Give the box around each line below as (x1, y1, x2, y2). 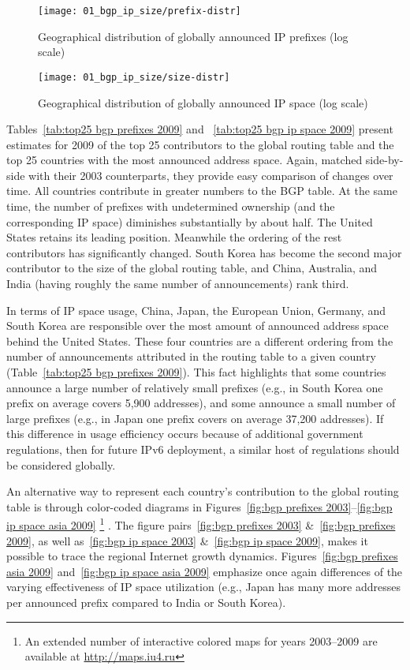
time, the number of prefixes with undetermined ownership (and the (6, 198, 335, 215)
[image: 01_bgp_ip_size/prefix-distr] (38, 6, 241, 17)
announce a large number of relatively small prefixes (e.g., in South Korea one (6, 379, 383, 395)
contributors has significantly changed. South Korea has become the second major (6, 244, 402, 260)
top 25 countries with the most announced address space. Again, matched (6, 152, 363, 168)
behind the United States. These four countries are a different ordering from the (6, 332, 393, 349)
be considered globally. (6, 456, 116, 473)
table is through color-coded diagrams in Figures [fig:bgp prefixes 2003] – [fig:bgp (6, 498, 393, 515)
